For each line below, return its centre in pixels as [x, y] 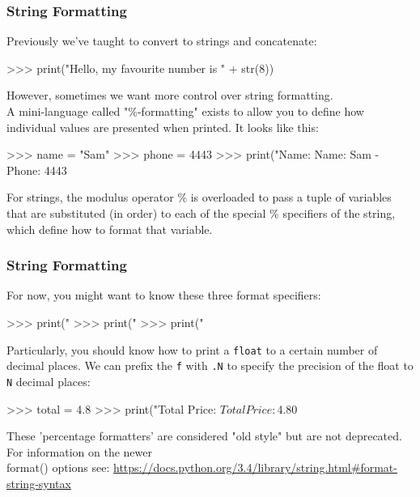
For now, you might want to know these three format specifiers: [164, 295]
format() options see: [58, 467]
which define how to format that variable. [110, 229]
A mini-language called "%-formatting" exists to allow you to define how [185, 111]
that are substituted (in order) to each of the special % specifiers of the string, [201, 212]
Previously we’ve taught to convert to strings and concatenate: [162, 41]
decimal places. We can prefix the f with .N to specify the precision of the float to [210, 365]
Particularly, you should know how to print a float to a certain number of [192, 349]
